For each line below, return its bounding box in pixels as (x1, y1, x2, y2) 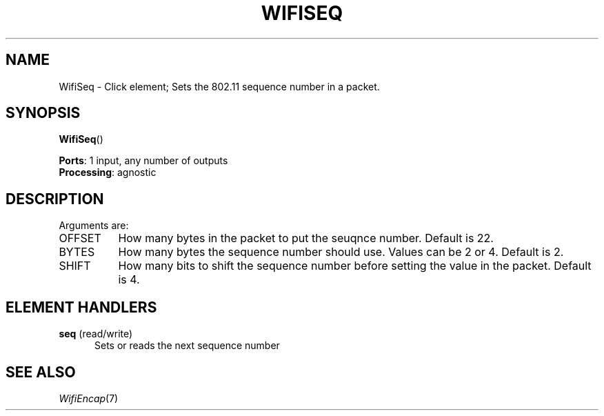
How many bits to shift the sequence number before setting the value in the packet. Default (118, 259, 592, 273)
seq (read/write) (59, 328, 133, 340)
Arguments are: (59, 219, 129, 232)
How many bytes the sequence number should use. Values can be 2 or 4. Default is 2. (118, 245, 564, 259)
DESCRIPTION (6, 190, 104, 208)
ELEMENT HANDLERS (6, 298, 157, 316)
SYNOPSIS (6, 104, 81, 122)
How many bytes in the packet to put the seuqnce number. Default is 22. (118, 231, 494, 246)
